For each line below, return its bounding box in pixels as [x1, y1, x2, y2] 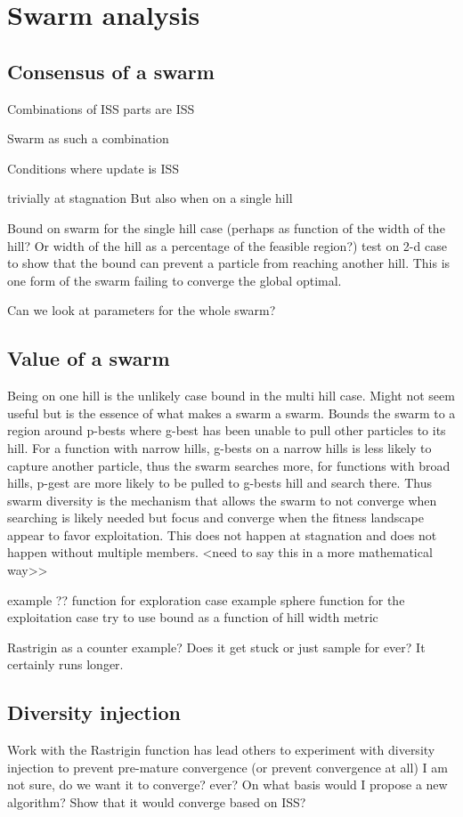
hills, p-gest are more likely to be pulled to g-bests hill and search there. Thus [7, 473, 432, 492]
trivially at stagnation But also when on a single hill [7, 189, 293, 207]
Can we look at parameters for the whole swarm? [7, 301, 276, 320]
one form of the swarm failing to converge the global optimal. [7, 271, 342, 289]
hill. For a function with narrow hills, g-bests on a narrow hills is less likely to [7, 438, 432, 457]
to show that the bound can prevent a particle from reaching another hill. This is [7, 254, 451, 272]
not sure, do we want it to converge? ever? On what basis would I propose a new [7, 775, 448, 794]
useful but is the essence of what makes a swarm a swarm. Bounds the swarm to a [7, 403, 456, 422]
